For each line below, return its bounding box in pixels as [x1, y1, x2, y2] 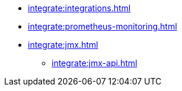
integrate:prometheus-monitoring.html [28, 21, 177, 31]
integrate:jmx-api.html [52, 58, 138, 68]
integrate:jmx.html [28, 40, 98, 50]
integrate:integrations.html [28, 3, 131, 13]
